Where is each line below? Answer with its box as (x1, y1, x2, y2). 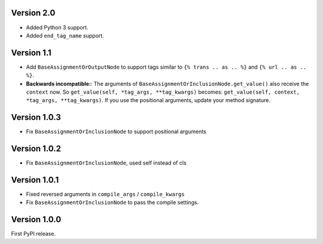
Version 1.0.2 (11, 144, 62, 154)
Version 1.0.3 (11, 112, 61, 122)
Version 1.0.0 (11, 215, 62, 225)
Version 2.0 (11, 8, 56, 18)
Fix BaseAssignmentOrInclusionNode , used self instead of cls (26, 159, 187, 166)
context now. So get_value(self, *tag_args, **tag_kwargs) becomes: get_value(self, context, (26, 88, 300, 95)
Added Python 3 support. (26, 24, 89, 31)
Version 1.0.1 (11, 175, 59, 185)
